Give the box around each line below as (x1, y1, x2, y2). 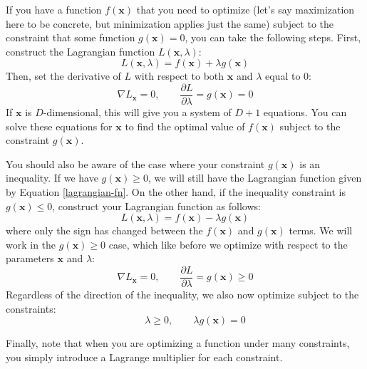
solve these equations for (6, 118, 113, 133)
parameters (6, 251, 54, 266)
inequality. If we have (6, 170, 98, 185)
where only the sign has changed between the (6, 223, 203, 238)
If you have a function (6, 2, 102, 16)
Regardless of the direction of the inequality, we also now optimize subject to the (6, 287, 359, 302)
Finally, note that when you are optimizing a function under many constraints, (6, 336, 350, 350)
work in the (6, 237, 56, 251)
